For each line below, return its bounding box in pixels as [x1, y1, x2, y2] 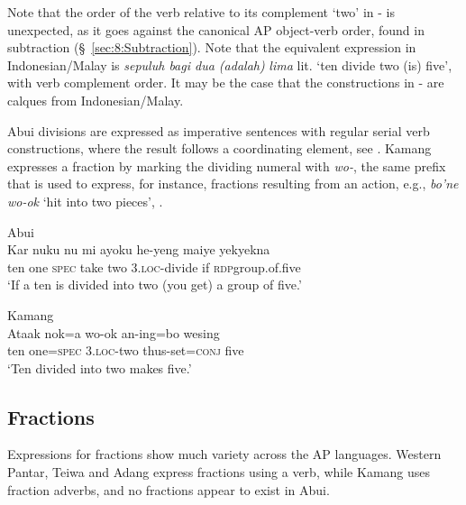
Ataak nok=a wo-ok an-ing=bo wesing [7, 323, 220, 342]
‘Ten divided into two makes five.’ [7, 358, 192, 377]
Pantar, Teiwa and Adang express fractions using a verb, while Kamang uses [7, 463, 431, 482]
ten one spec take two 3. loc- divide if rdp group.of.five [7, 257, 301, 276]
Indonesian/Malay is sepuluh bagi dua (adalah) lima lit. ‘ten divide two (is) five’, [7, 55, 452, 74]
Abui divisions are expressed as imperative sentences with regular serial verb [7, 121, 430, 140]
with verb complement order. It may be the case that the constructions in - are [7, 73, 444, 92]
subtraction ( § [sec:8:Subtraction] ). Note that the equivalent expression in [7, 38, 416, 57]
